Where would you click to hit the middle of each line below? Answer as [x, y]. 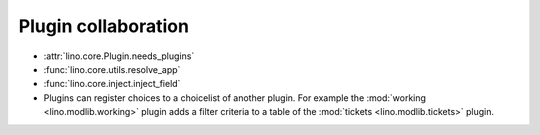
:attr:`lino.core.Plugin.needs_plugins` [119, 56]
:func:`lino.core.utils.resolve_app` [112, 69]
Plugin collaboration [104, 26]
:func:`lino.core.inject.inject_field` [112, 84]
